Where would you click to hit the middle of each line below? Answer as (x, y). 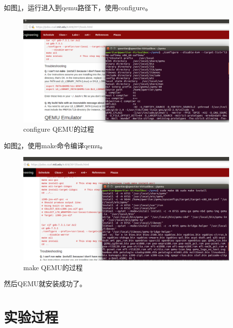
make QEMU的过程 (53, 267)
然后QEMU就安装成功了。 (45, 284)
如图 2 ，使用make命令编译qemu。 (55, 145)
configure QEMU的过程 (59, 129)
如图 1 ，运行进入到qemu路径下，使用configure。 (78, 7)
